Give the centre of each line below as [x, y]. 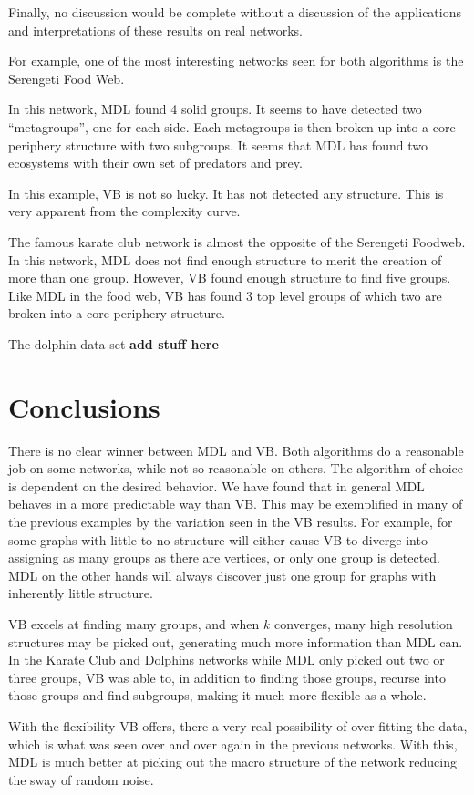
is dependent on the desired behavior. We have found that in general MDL [216, 485]
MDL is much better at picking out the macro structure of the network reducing [232, 762]
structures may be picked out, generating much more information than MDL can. [236, 641]
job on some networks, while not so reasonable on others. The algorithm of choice [236, 468]
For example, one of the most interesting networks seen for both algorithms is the [236, 61]
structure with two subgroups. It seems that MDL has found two [247, 145]
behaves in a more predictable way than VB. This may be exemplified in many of [236, 504]
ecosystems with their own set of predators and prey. [155, 163]
